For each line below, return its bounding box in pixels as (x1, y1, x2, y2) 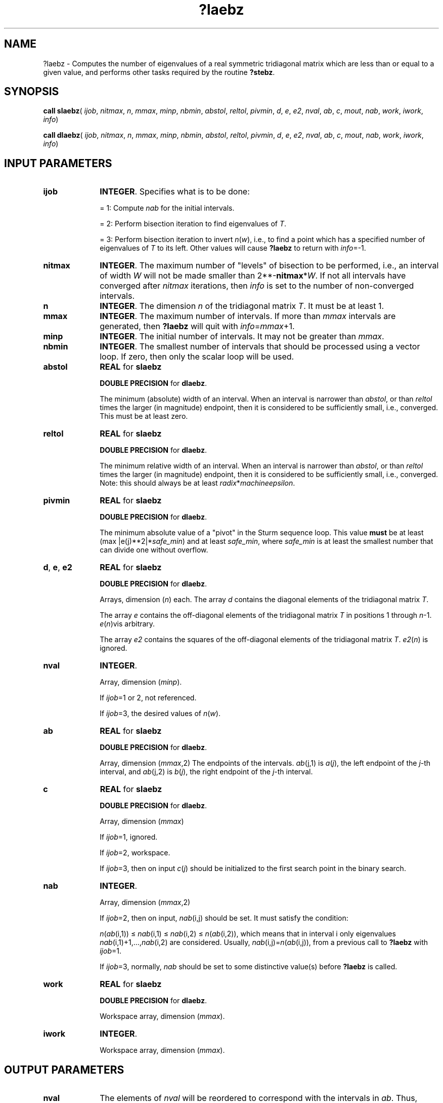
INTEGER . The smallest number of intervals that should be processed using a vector (100, 341, 420, 352)
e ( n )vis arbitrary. (100, 619, 155, 628)
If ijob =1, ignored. (100, 833, 158, 842)
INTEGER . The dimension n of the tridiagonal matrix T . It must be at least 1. (100, 301, 384, 311)
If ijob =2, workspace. (100, 848, 170, 857)
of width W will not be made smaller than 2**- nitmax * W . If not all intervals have (100, 270, 406, 281)
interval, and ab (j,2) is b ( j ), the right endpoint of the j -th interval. (100, 767, 313, 776)
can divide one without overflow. (100, 545, 208, 555)
